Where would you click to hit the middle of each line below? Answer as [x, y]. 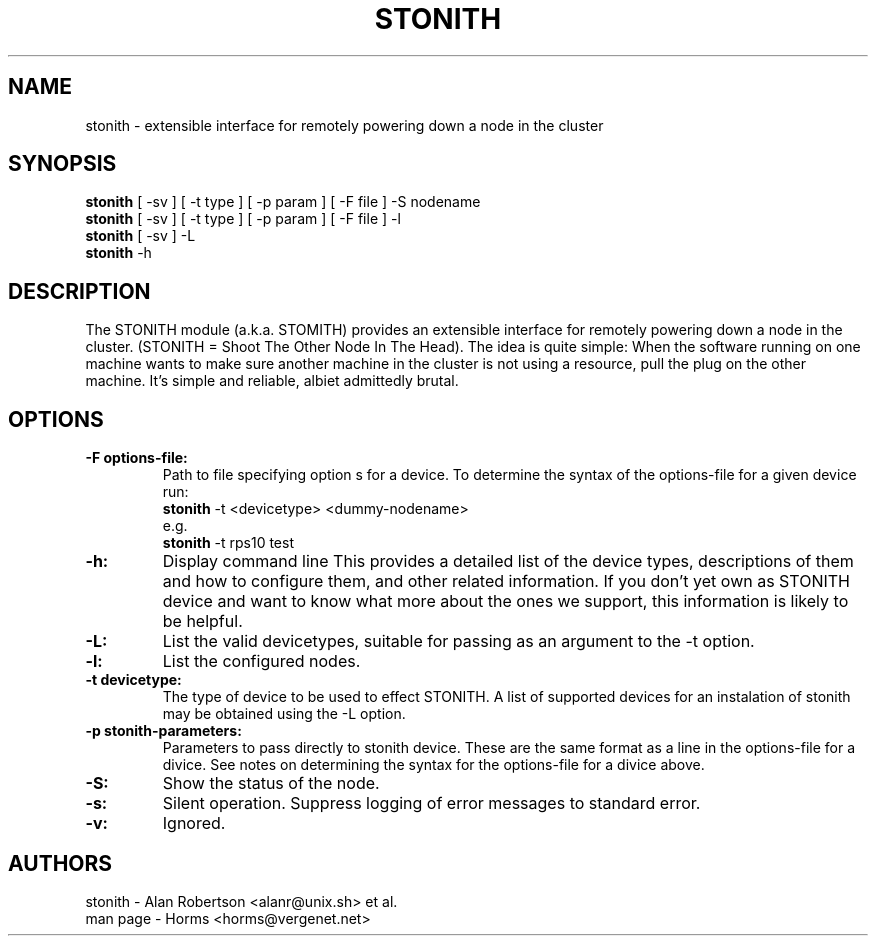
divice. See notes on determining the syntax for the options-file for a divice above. [433, 765]
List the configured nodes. [261, 661]
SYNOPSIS [62, 164]
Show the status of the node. [271, 783]
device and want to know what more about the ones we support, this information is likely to [505, 601]
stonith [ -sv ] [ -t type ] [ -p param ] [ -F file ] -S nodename [283, 202]
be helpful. [202, 621]
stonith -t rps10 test [228, 543]
